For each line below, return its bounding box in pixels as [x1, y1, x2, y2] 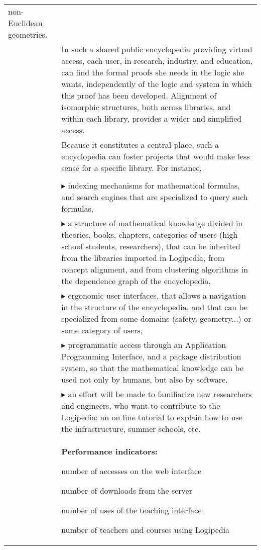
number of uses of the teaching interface [61, 504, 202, 516]
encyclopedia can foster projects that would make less [61, 150, 250, 162]
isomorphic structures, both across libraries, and [61, 101, 231, 113]
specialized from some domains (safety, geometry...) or [61, 313, 251, 324]
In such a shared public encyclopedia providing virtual [61, 43, 252, 55]
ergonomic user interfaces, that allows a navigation [68, 290, 246, 301]
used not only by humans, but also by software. [61, 374, 228, 385]
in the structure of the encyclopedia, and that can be [61, 301, 248, 313]
